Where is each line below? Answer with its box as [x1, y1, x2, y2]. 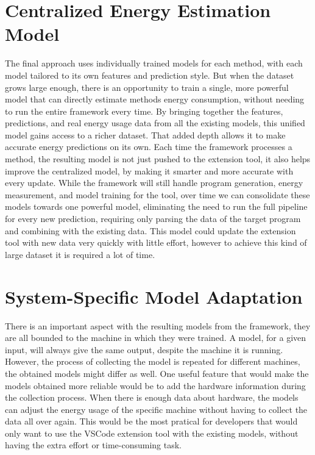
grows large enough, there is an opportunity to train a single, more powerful [5, 81, 289, 93]
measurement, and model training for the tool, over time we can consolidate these [5, 188, 310, 201]
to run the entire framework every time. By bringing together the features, [5, 104, 283, 117]
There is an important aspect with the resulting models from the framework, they [5, 319, 311, 332]
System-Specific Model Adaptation [5, 284, 303, 309]
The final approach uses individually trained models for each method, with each [5, 57, 303, 70]
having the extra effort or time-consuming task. [5, 439, 182, 451]
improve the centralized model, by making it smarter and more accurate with [5, 164, 294, 177]
